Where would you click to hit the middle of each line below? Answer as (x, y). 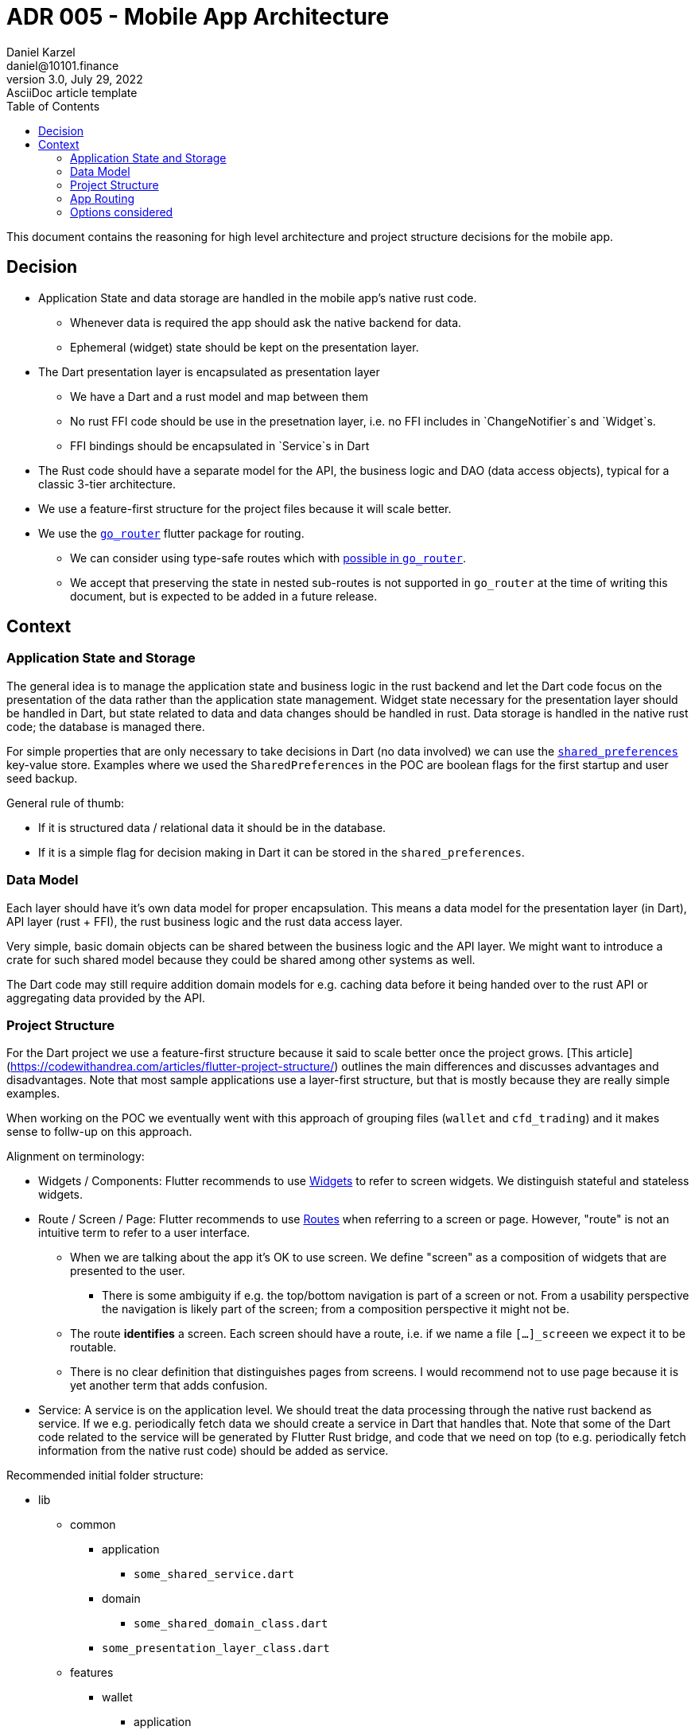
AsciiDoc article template (72, 92)
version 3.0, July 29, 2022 (75, 79)
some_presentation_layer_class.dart (216, 1648)
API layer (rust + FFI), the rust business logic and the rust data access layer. (205, 921)
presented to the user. (128, 1271)
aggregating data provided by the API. (106, 997)
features (92, 1673)
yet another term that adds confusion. (169, 1386)
